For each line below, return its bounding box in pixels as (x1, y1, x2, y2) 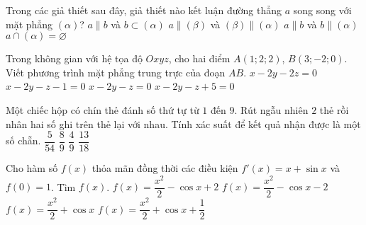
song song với (293, 3, 352, 17)
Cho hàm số (6, 161, 58, 175)
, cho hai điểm (168, 51, 231, 66)
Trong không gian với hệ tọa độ (6, 51, 143, 66)
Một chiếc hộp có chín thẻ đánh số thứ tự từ (6, 102, 199, 117)
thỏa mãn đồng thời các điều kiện (91, 161, 238, 175)
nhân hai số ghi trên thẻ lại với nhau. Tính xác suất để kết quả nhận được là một (6, 116, 361, 131)
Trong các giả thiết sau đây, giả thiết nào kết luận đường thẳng (6, 3, 282, 17)
